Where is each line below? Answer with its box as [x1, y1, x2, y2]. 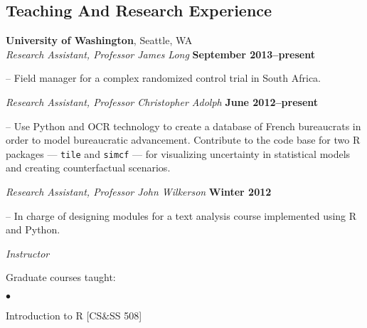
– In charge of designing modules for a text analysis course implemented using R [6, 208, 357, 223]
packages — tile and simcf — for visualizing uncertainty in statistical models [6, 146, 351, 161]
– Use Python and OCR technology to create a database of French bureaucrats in [6, 118, 361, 133]
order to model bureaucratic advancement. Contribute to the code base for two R [6, 132, 361, 147]
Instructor [6, 245, 50, 260]
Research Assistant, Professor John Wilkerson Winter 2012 [6, 184, 272, 199]
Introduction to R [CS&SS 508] [6, 307, 142, 322]
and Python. [6, 222, 60, 237]
